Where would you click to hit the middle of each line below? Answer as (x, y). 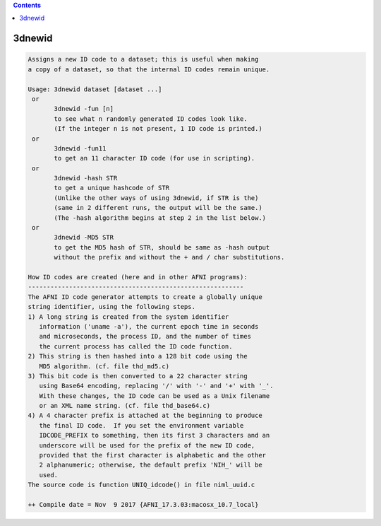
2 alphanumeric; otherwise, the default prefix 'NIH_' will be (151, 465)
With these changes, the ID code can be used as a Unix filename (155, 396)
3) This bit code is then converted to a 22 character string (138, 376)
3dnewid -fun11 (80, 148)
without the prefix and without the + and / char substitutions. (169, 257)
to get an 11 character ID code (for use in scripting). (155, 158)
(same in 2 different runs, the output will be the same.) (158, 208)
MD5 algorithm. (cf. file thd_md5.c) (104, 366)
